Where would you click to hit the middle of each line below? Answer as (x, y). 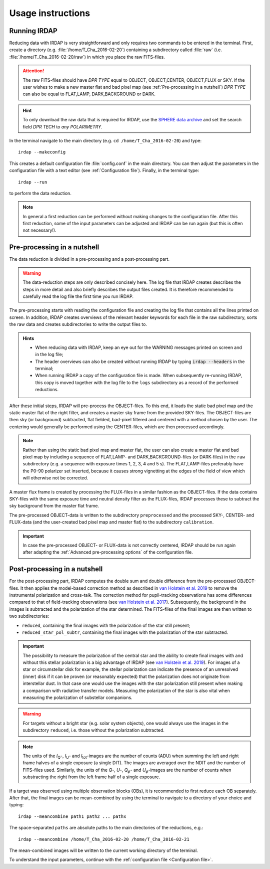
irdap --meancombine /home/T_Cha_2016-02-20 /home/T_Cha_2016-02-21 (104, 839)
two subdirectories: (29, 616)
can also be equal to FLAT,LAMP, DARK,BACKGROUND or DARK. (89, 94)
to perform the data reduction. (40, 193)
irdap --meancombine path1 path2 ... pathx (72, 816)
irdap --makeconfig (42, 152)
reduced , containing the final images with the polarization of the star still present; (106, 625)
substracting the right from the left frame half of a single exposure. (91, 777)
